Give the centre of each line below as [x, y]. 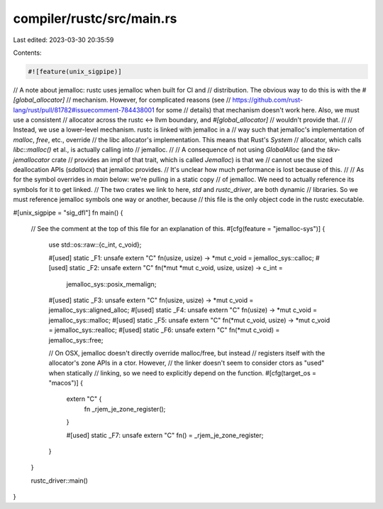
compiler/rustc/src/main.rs [95, 18]
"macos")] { [66, 383]
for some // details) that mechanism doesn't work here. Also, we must [258, 109]
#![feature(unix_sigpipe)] [75, 71]
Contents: [27, 53]
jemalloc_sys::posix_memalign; [111, 284]
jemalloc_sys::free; [76, 340]
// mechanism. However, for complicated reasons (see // [149, 100]
